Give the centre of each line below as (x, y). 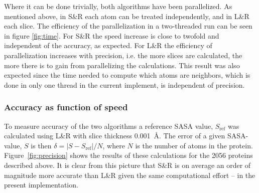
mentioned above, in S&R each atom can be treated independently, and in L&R (127, 16)
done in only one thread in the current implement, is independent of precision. (124, 84)
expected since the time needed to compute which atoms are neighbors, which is (127, 75)
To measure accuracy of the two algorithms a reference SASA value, (109, 126)
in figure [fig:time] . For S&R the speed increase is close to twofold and (112, 35)
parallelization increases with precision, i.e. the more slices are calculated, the (123, 55)
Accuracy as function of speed (66, 107)
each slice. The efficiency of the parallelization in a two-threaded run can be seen (128, 26)
